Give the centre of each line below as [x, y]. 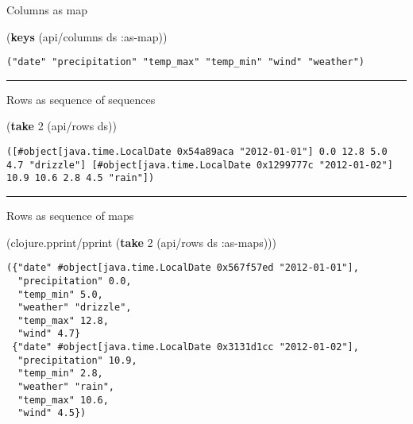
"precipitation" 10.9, [77, 360]
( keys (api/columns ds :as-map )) [87, 36]
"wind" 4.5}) [52, 413]
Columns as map [47, 10]
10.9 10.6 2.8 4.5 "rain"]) [81, 178]
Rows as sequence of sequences [81, 99]
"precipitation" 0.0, [75, 281]
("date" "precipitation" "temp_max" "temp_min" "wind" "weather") [186, 62]
